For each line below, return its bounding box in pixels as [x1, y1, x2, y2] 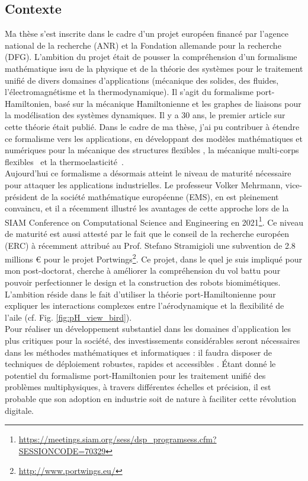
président [5, 190, 38, 202]
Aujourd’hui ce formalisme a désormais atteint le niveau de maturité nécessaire [5, 167, 291, 179]
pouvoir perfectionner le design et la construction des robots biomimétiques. [5, 276, 281, 288]
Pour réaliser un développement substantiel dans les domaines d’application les [5, 322, 291, 335]
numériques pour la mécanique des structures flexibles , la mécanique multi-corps [5, 144, 299, 156]
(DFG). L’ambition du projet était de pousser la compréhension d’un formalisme [5, 50, 297, 63]
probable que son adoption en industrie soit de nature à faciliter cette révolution [5, 392, 297, 404]
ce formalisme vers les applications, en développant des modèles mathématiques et [5, 132, 303, 144]
